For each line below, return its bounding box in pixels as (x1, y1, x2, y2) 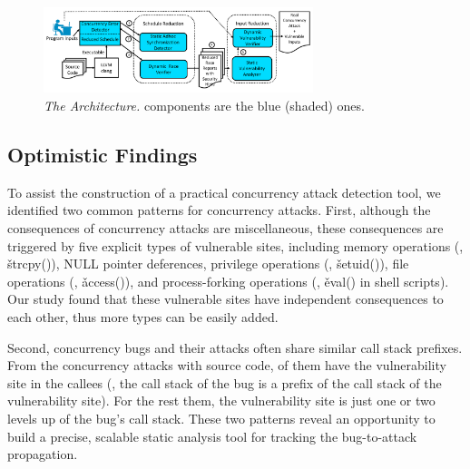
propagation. (7, 445, 78, 464)
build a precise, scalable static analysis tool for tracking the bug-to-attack (7, 426, 417, 445)
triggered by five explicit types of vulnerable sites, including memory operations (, (7, 236, 464, 255)
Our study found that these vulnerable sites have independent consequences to (7, 289, 444, 308)
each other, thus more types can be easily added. (7, 308, 279, 327)
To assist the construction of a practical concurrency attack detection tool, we (7, 182, 441, 201)
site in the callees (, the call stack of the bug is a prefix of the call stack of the (7, 373, 442, 392)
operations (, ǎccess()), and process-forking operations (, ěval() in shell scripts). (7, 271, 449, 290)
